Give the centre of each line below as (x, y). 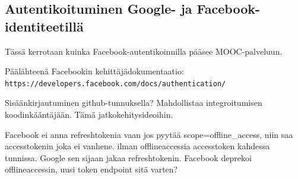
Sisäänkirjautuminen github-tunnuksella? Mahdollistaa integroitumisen (134, 103)
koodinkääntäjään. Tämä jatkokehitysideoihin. (89, 114)
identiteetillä (44, 26)
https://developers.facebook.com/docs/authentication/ (115, 84)
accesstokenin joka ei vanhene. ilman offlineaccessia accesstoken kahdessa (137, 146)
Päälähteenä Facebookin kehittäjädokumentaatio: (94, 71)
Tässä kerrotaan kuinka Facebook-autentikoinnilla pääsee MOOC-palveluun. (144, 51)
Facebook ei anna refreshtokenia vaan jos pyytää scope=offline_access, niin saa (149, 134)
